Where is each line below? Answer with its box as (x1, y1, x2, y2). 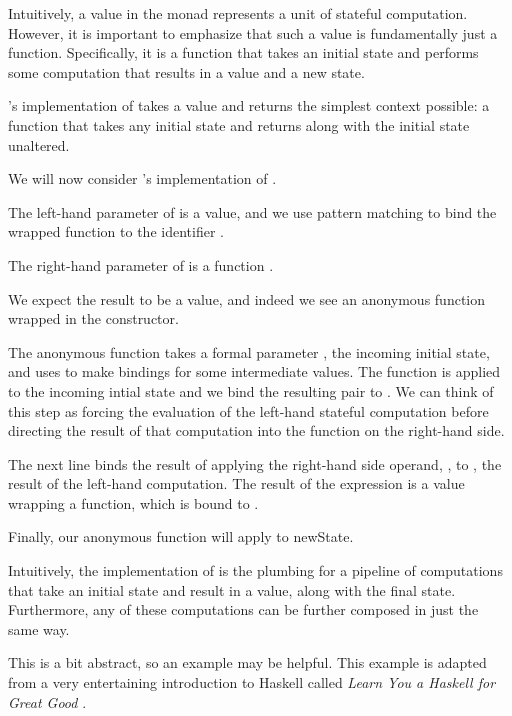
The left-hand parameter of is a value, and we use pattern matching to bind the (8, 201, 497, 222)
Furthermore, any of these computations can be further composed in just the (8, 599, 479, 620)
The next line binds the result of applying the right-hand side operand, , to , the (8, 453, 502, 474)
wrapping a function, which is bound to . (8, 492, 259, 513)
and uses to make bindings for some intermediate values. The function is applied (8, 361, 501, 382)
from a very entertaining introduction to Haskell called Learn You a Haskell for (8, 672, 496, 693)
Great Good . (8, 691, 87, 712)
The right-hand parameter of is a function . (8, 254, 274, 275)
